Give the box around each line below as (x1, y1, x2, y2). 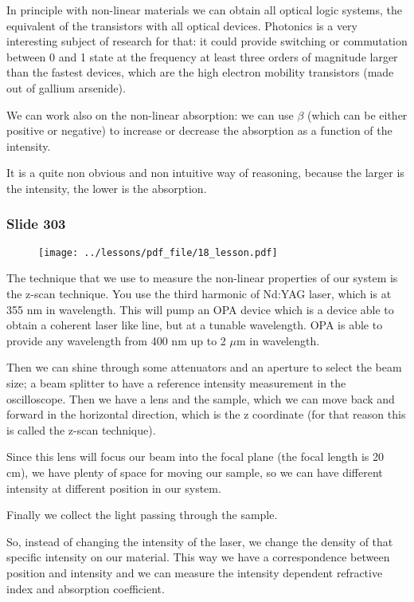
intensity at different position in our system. (6, 479, 221, 496)
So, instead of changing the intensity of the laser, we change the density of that (6, 533, 393, 549)
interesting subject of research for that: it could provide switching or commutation (6, 33, 408, 49)
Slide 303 (6, 214, 66, 234)
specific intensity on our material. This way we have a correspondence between (6, 549, 390, 565)
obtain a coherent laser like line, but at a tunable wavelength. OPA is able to (6, 317, 383, 333)
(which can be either (307, 106, 408, 123)
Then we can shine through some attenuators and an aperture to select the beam (6, 359, 402, 376)
